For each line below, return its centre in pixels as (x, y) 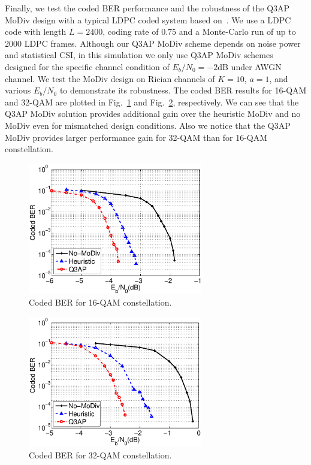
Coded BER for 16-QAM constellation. (100, 302)
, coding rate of (131, 31)
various (18, 90)
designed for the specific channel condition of (87, 66)
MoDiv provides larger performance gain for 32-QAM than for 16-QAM (136, 137)
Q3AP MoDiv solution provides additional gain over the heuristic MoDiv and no (153, 114)
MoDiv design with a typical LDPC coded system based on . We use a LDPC (148, 19)
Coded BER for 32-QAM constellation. (100, 455)
